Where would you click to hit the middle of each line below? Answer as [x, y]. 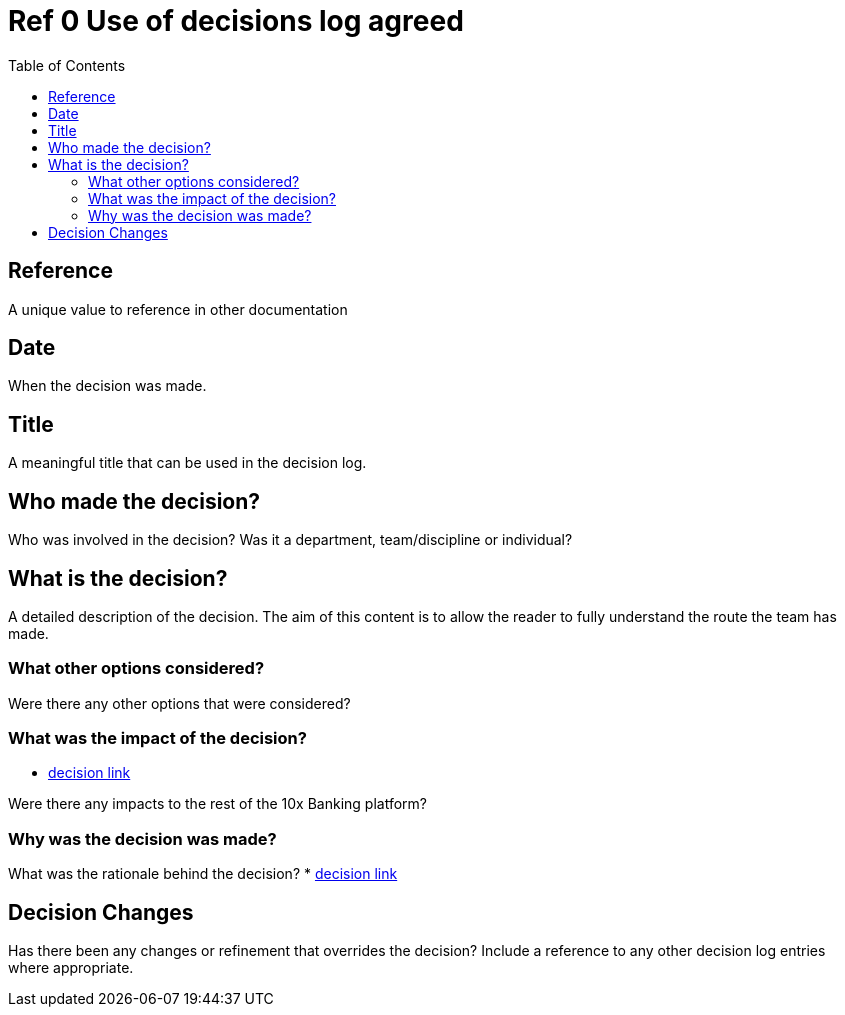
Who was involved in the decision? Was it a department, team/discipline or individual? [290, 540]
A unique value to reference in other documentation [178, 309]
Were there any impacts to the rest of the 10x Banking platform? [217, 804]
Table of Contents [67, 65]
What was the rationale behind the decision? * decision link [203, 874]
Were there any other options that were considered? [179, 703]
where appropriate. [71, 968]
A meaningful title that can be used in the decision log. [187, 463]
